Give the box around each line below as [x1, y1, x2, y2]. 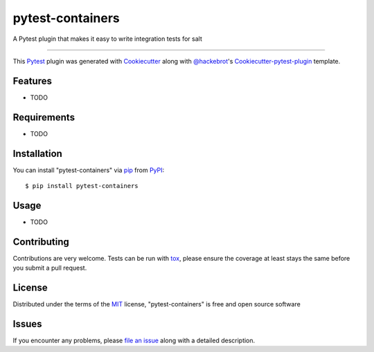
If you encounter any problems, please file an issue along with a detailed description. [12, 336, 256, 345]
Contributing [12, 236, 69, 248]
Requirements [12, 111, 75, 123]
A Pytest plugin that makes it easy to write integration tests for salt [12, 35, 202, 43]
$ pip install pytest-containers [25, 182, 139, 190]
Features [12, 75, 52, 86]
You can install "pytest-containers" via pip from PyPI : [12, 166, 165, 174]
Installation [12, 147, 62, 159]
